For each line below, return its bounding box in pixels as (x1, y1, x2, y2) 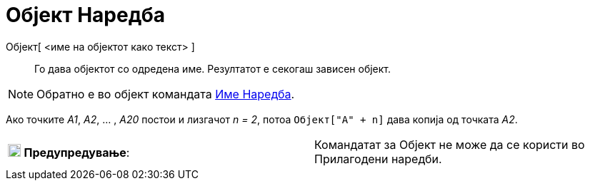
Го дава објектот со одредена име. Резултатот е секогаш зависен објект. (34, 62, 391, 75)
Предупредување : (24, 145, 130, 160)
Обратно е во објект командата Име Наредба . (36, 86, 295, 101)
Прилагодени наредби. (314, 151, 442, 166)
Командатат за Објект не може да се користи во (314, 137, 585, 152)
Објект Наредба (6, 3, 165, 27)
